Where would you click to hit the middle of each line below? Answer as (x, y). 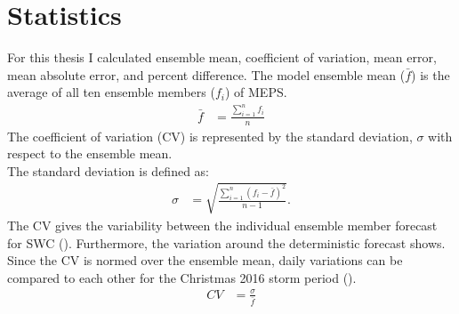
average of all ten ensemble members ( (111, 92)
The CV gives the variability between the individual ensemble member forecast (222, 225)
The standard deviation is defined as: (109, 170)
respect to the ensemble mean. (90, 153)
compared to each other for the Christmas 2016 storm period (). (182, 277)
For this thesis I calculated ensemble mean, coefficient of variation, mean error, (222, 57)
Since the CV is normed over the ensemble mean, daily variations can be (205, 260)
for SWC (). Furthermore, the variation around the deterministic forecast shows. (226, 242)
